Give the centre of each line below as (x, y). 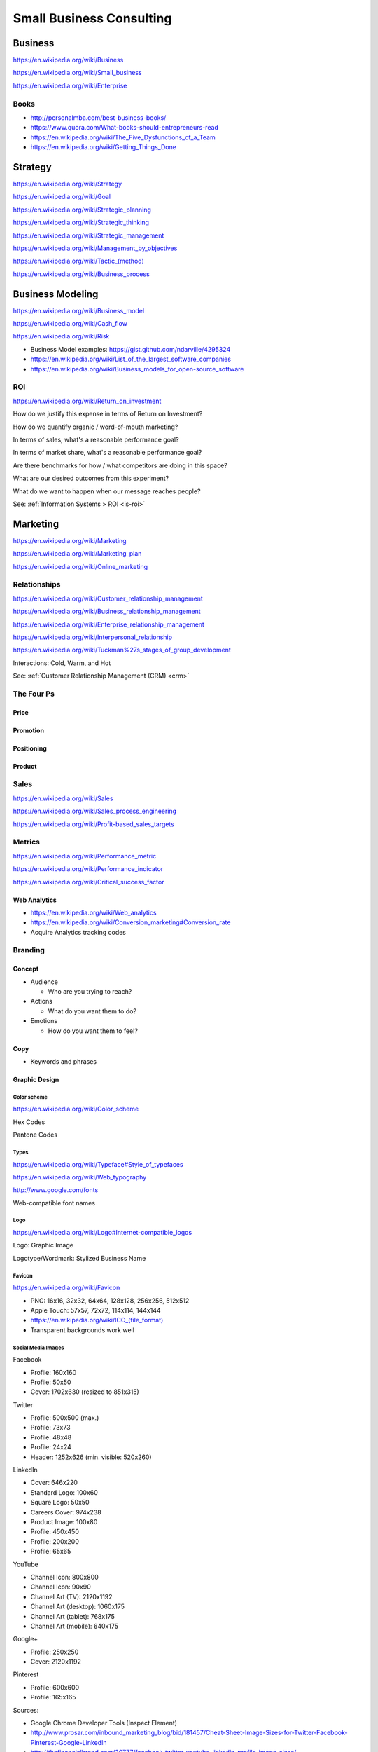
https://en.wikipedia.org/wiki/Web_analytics (93, 912)
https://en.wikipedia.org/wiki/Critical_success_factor (89, 882)
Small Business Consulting (92, 18)
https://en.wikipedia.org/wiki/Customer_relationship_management (108, 598)
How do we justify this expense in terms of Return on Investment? (108, 414)
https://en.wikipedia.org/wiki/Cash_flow (70, 324)
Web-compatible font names (54, 1203)
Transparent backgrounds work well (82, 1330)
